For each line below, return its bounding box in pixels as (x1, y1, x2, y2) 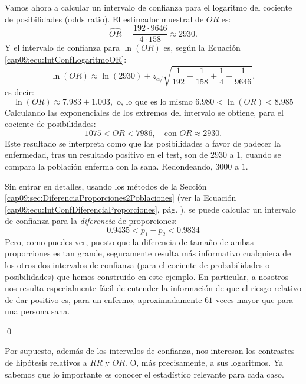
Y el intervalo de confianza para (5, 41, 120, 54)
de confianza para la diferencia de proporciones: (5, 214, 177, 227)
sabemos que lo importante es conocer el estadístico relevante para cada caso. (5, 367, 284, 380)
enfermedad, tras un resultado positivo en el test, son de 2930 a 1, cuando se (5, 148, 281, 161)
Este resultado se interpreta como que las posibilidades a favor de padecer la (5, 136, 281, 149)
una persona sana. (5, 305, 70, 317)
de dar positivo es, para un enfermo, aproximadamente (5, 293, 202, 305)
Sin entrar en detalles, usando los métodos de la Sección (5, 180, 207, 192)
